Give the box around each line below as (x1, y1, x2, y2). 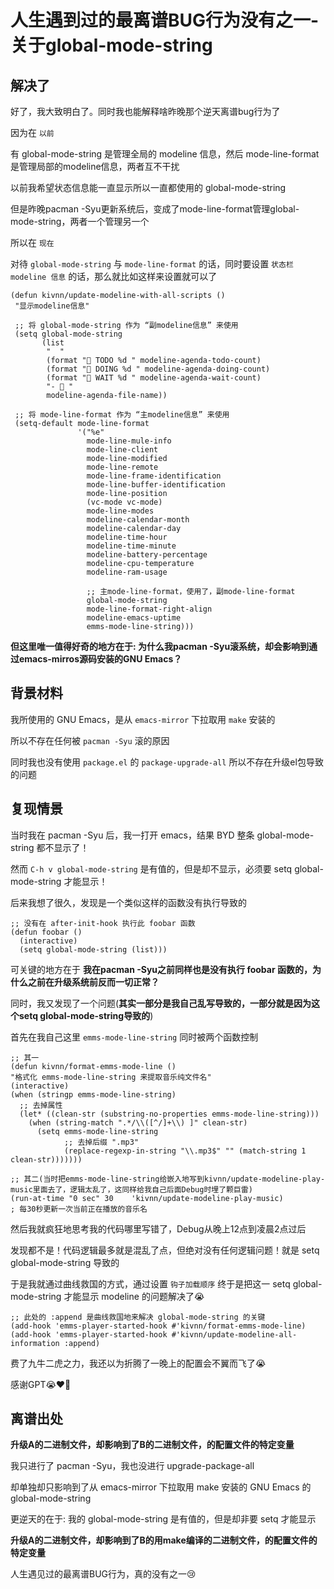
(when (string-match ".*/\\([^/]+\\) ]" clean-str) (28, 1117, 248, 1128)
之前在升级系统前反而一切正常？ (27, 976, 160, 988)
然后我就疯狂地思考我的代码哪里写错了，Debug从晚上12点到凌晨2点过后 (10, 1222, 307, 1235)
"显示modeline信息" (14, 301, 90, 311)
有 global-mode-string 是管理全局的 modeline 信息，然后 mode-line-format (10, 148, 320, 160)
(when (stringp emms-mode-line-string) (10, 1089, 177, 1100)
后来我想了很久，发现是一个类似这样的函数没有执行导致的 (10, 896, 247, 908)
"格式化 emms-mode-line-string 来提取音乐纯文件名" (10, 1072, 212, 1082)
